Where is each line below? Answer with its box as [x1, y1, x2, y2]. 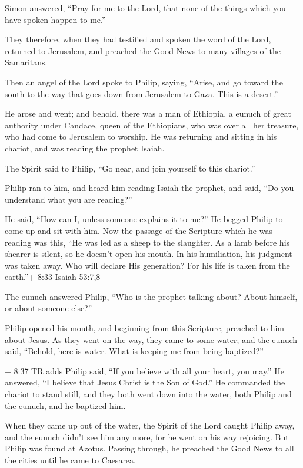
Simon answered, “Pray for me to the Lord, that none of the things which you [5, 2, 286, 14]
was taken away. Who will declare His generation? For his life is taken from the [5, 259, 290, 271]
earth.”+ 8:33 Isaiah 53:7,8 [5, 271, 101, 283]
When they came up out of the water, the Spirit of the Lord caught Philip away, [5, 419, 295, 431]
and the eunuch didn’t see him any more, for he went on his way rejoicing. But [5, 430, 289, 443]
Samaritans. [5, 56, 48, 68]
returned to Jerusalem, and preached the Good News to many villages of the [5, 44, 281, 57]
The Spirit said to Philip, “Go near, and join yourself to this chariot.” [5, 162, 255, 174]
